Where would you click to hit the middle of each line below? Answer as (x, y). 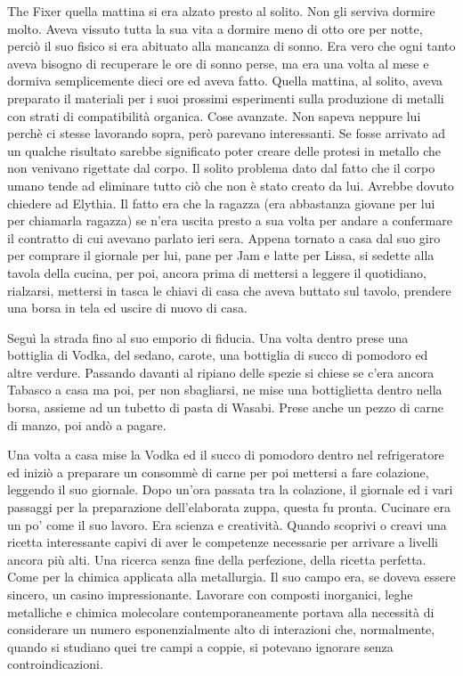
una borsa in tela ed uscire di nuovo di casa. (127, 308)
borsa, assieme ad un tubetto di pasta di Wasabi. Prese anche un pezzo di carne (225, 407)
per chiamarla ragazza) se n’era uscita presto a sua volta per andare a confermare (230, 220)
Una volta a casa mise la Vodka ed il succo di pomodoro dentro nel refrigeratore (226, 455)
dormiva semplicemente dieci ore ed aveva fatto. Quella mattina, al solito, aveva (225, 81)
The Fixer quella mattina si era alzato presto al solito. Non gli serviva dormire (221, 11)
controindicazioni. (55, 664)
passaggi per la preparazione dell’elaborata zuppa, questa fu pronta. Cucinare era (229, 507)
